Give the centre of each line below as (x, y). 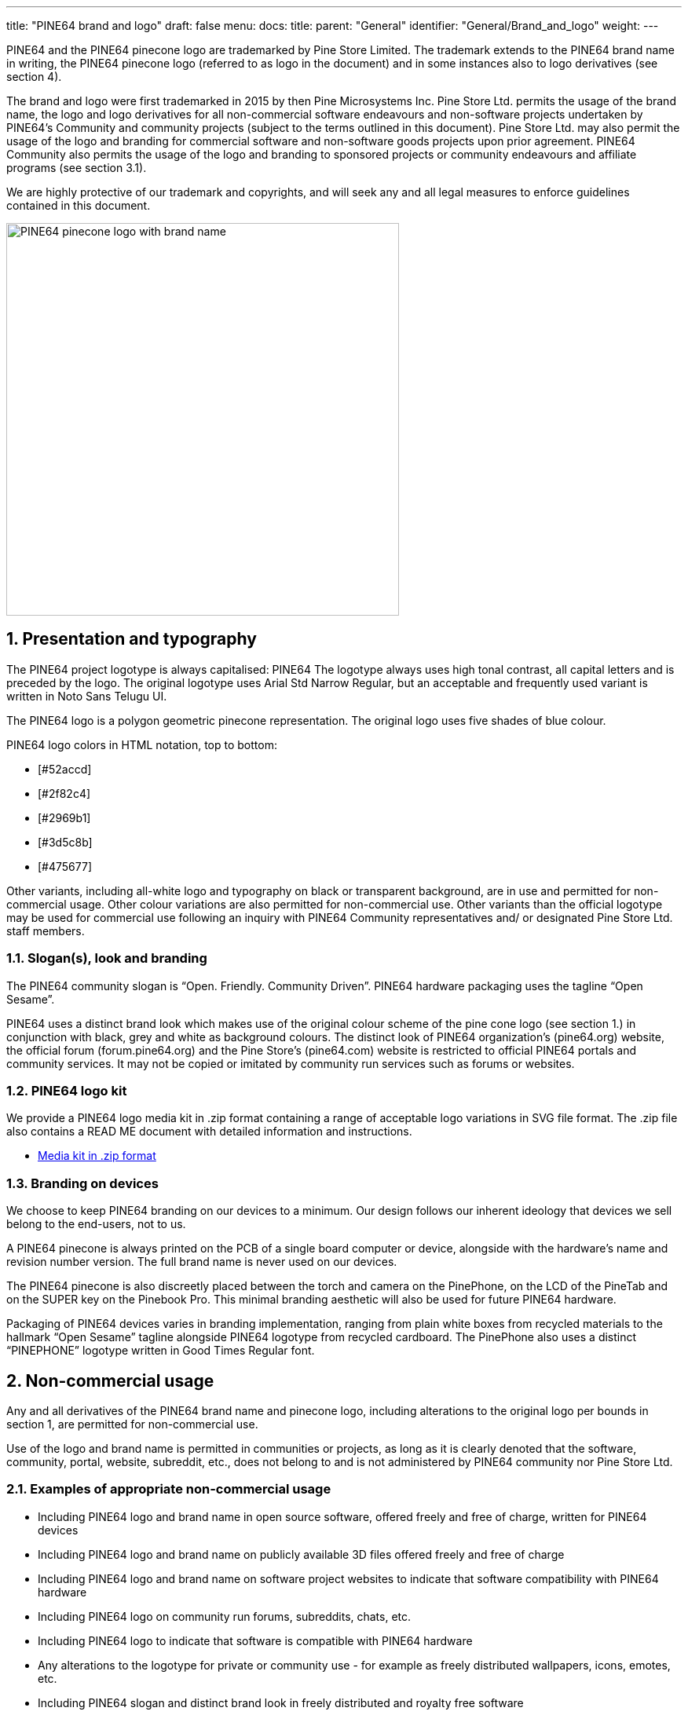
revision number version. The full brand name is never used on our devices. (202, 1262)
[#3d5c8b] (65, 842)
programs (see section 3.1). (77, 168)
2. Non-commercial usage (110, 1380)
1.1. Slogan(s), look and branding (107, 958)
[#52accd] (65, 769)
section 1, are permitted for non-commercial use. (132, 1424)
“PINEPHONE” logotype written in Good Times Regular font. (161, 1351)
